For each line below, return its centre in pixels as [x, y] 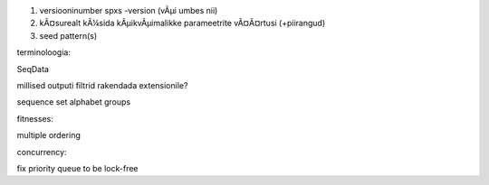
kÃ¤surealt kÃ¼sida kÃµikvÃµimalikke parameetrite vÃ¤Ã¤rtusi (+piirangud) [182, 23]
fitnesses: [35, 118]
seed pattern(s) [68, 35]
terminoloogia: [44, 52]
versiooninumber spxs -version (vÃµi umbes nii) [129, 10]
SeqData [33, 69]
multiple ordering [48, 135]
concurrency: [42, 152]
